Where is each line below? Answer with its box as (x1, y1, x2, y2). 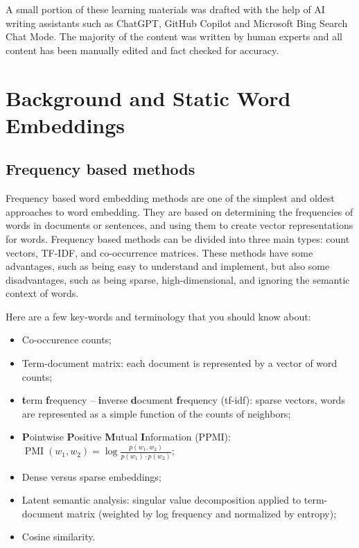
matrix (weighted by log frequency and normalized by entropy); (67, 506, 337, 520)
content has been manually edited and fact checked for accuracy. (6, 42, 279, 57)
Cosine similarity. (21, 529, 96, 544)
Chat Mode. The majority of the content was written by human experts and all (6, 29, 342, 44)
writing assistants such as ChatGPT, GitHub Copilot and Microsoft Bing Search (6, 15, 348, 30)
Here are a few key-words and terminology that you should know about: (6, 309, 311, 323)
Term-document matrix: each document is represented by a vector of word (21, 356, 338, 370)
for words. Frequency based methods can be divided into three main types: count (6, 231, 350, 246)
